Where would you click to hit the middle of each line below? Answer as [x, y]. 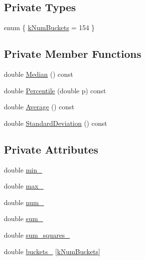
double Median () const [39, 74]
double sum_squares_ [37, 234]
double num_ [24, 202]
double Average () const [39, 107]
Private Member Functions [73, 54]
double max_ [24, 186]
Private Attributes [51, 149]
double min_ [23, 169]
